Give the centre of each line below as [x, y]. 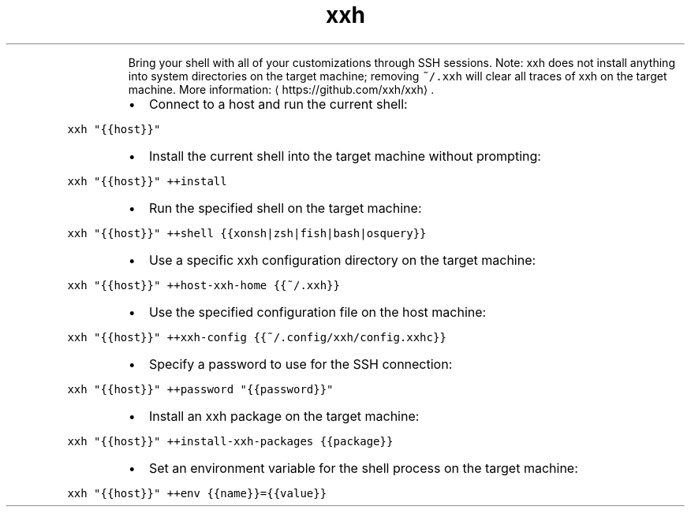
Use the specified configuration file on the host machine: [317, 312]
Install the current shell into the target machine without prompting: [345, 156]
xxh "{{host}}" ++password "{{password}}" [200, 389]
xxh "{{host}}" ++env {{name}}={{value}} [197, 493]
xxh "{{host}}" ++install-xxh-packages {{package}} [230, 441]
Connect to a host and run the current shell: [278, 104]
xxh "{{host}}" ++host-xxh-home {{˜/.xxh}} [204, 285]
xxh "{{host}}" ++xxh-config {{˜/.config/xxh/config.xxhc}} [257, 337]
